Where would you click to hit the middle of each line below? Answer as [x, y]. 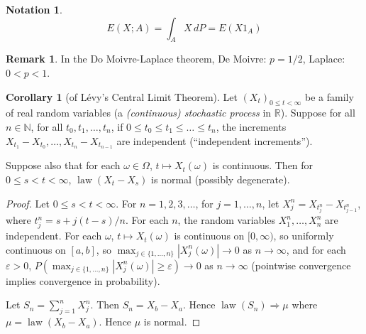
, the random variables [227, 220]
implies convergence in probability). [83, 280]
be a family [329, 96]
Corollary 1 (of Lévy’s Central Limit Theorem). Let [122, 96]
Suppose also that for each [63, 165]
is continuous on [209, 236]
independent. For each [54, 236]
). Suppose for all [318, 113]
